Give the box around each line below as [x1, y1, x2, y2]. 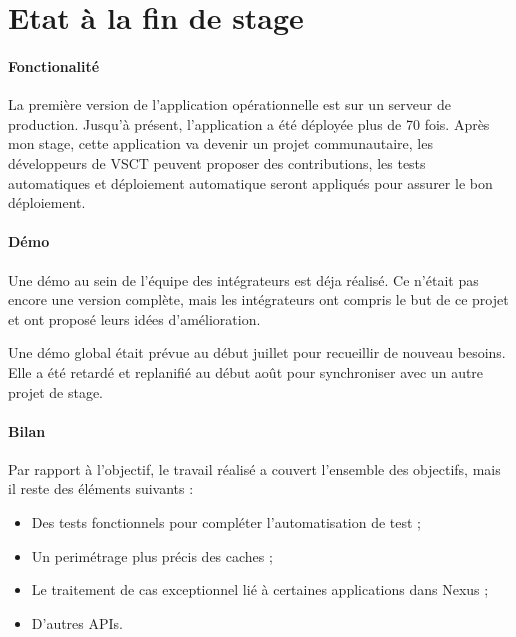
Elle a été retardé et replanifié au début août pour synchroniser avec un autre [8, 361, 484, 382]
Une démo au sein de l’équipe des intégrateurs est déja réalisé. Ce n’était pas [8, 269, 479, 290]
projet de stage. [8, 381, 104, 402]
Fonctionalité [8, 55, 100, 76]
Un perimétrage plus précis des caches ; [31, 545, 273, 566]
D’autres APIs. [31, 612, 123, 633]
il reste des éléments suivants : [8, 478, 194, 499]
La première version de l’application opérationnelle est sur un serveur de [8, 94, 451, 115]
